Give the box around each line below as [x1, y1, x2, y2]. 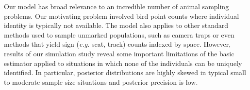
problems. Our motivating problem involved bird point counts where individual [4, 11, 239, 21]
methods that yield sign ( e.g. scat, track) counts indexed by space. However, [4, 39, 231, 49]
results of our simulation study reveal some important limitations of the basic [4, 48, 234, 58]
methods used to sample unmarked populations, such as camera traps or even [4, 29, 234, 39]
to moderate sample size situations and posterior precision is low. [4, 77, 198, 87]
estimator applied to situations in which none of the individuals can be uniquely [4, 58, 242, 68]
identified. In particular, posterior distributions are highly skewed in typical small [4, 67, 246, 77]
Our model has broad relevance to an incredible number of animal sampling [4, 1, 229, 11]
